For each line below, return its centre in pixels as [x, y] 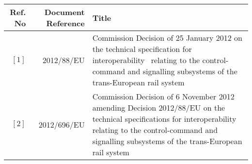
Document [64, 12]
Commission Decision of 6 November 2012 [163, 96]
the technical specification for [142, 49]
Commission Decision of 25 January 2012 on [167, 38]
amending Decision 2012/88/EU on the [159, 107]
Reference [65, 23]
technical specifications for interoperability [164, 119]
